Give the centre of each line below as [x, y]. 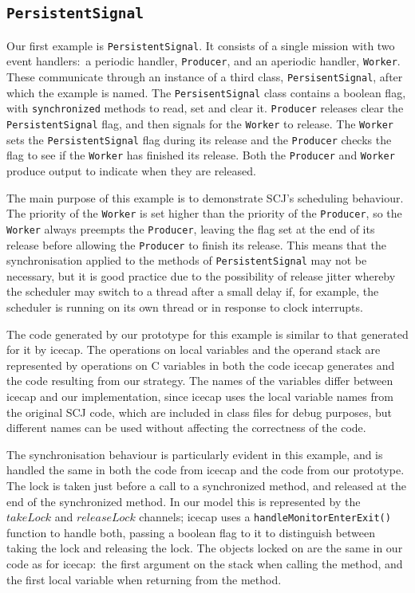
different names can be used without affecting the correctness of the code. [186, 428]
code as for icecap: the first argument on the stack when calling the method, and [205, 564]
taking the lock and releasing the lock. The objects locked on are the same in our [205, 548]
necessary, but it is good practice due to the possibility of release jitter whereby [201, 275]
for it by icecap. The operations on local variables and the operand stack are [194, 350]
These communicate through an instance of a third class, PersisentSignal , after [205, 77]
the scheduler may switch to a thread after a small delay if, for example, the [193, 291]
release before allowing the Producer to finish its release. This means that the [196, 244]
